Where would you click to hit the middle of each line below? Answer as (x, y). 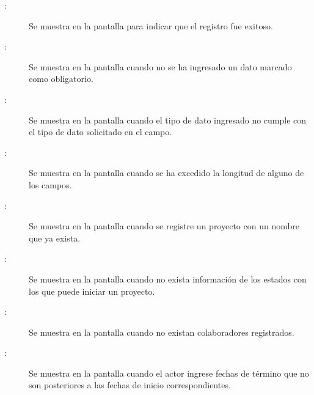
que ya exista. (55, 238)
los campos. (50, 184)
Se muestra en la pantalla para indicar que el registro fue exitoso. (151, 25)
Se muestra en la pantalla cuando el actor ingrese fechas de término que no (169, 373)
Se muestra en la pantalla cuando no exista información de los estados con (168, 279)
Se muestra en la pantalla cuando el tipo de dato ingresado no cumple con (168, 120)
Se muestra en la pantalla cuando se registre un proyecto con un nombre (164, 226)
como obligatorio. (61, 79)
